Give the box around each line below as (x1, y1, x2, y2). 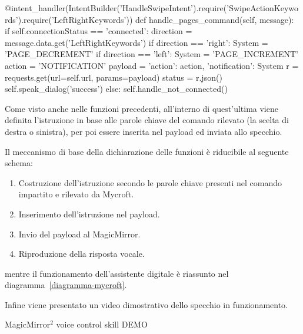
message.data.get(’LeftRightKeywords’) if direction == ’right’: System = (5, 36, 268, 48)
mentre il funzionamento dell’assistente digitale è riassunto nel (5, 267, 229, 279)
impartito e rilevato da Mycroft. (18, 188, 134, 200)
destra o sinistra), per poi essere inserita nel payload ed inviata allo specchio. (5, 125, 282, 137)
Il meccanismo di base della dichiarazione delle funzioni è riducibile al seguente (5, 145, 289, 157)
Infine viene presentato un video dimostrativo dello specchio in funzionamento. (5, 298, 288, 310)
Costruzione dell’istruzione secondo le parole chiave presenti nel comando (18, 176, 282, 189)
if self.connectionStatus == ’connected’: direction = (5, 25, 192, 37)
